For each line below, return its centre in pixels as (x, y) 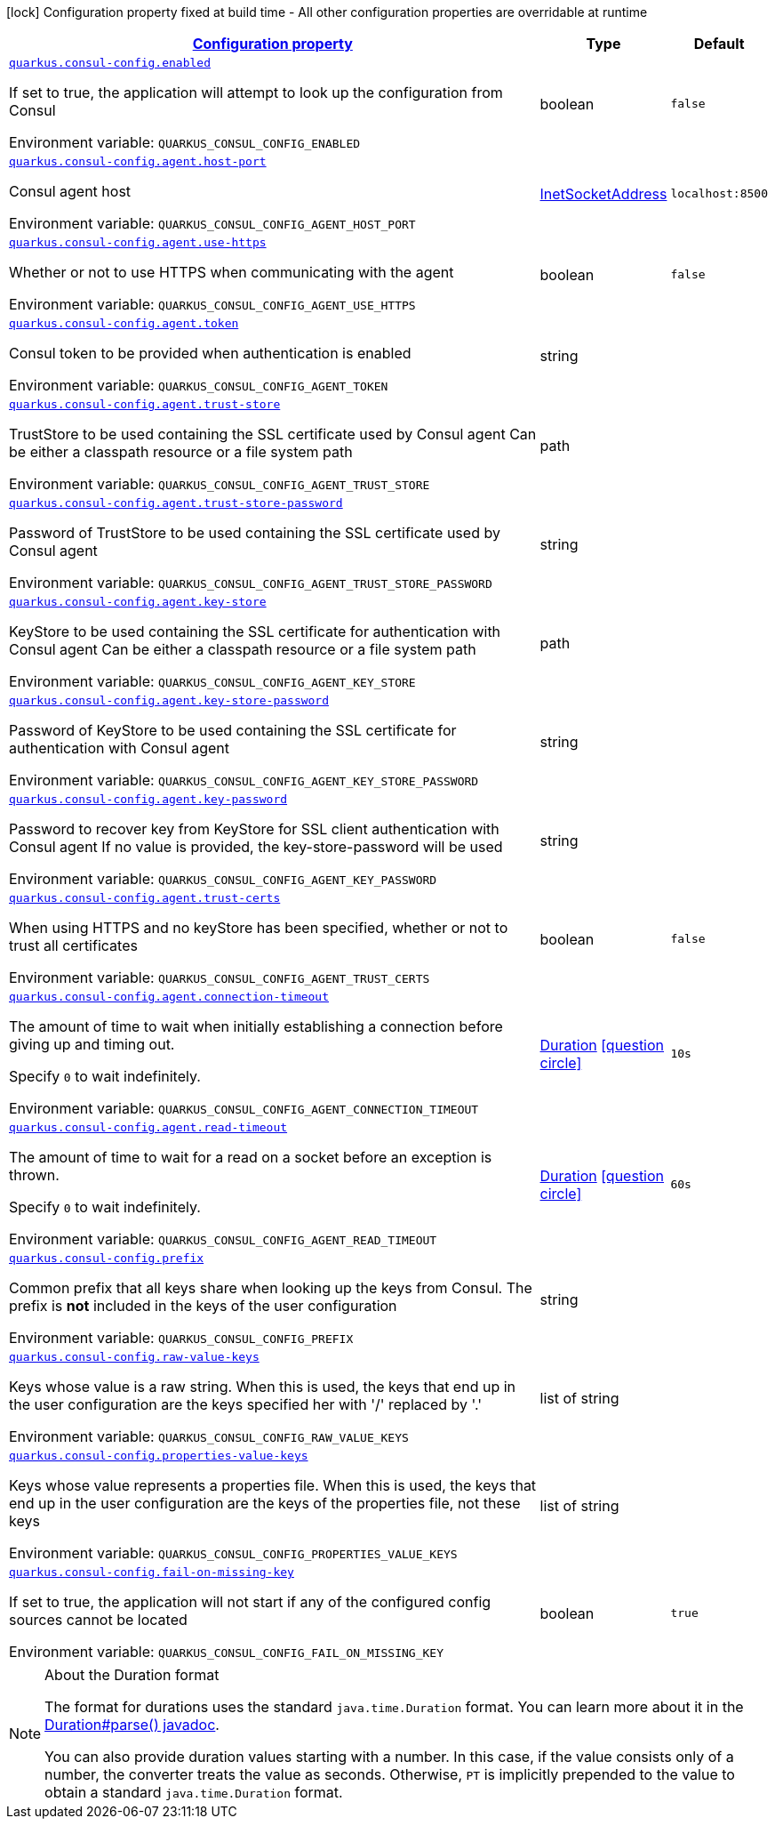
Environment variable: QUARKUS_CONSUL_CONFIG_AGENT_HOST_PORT (212, 223)
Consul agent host (70, 191)
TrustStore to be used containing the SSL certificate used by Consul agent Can (273, 434)
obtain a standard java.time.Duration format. (194, 1792)
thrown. (34, 1175)
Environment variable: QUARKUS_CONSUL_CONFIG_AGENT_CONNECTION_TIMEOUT (244, 1108)
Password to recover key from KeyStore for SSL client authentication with (254, 829)
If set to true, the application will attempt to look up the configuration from (256, 93)
